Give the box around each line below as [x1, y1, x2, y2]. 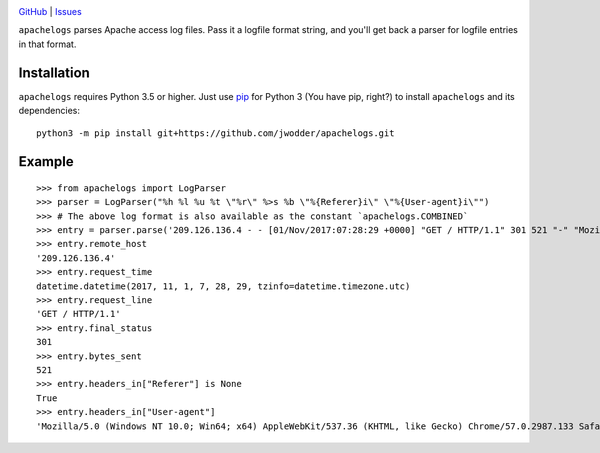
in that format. [18, 38, 77, 50]
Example [18, 153, 74, 170]
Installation [18, 64, 90, 81]
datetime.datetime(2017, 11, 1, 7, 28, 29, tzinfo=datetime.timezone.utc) [36, 280, 411, 292]
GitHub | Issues [18, 6, 82, 17]
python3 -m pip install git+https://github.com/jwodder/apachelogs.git [36, 128, 395, 139]
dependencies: [18, 105, 80, 117]
